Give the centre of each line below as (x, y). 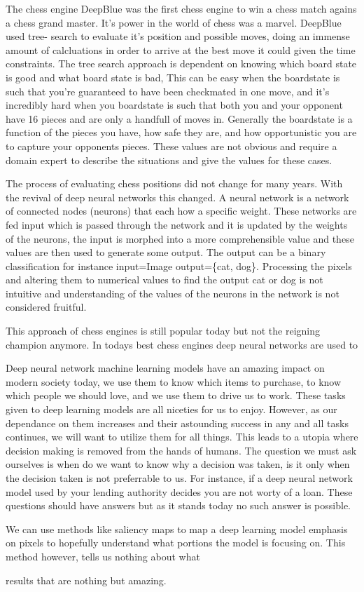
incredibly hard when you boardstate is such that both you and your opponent (174, 105)
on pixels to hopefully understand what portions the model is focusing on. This (176, 543)
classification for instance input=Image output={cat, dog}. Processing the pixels (179, 265)
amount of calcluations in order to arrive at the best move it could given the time (181, 49)
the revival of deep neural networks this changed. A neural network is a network (177, 197)
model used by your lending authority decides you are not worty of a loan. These (179, 491)
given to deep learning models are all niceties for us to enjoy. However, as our (171, 409)
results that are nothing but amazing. (86, 580)
